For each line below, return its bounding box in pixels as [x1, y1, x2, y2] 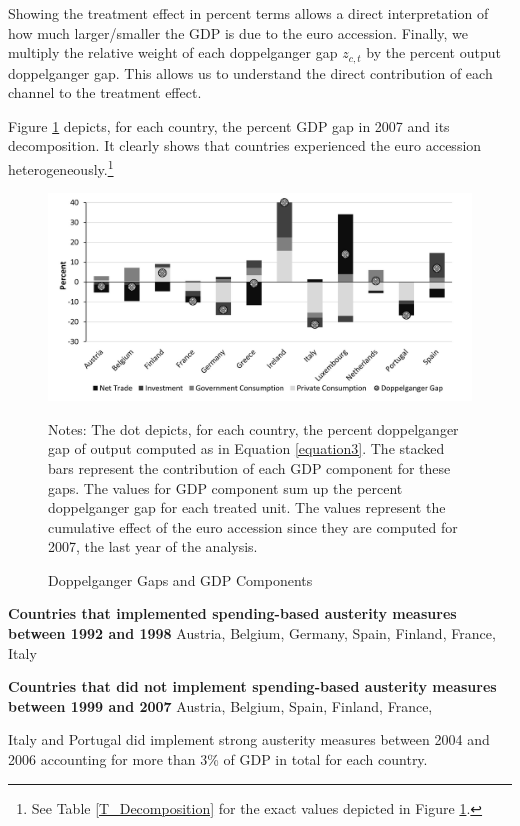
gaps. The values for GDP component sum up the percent [48, 477, 403, 498]
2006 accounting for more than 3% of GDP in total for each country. [8, 749, 428, 770]
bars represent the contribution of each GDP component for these [48, 457, 451, 478]
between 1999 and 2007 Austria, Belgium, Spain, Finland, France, [8, 695, 433, 716]
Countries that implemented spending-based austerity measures [8, 603, 457, 624]
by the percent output [366, 42, 501, 63]
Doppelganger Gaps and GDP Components [48, 569, 313, 590]
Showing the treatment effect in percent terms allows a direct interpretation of [8, 3, 489, 23]
